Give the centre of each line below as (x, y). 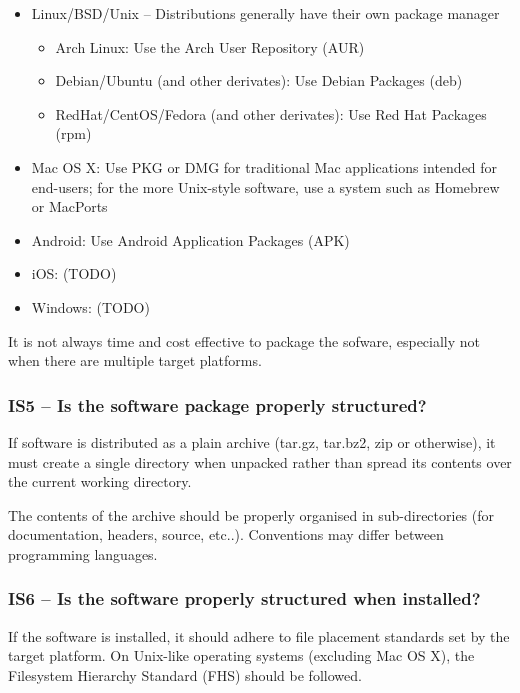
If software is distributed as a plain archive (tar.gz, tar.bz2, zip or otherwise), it (252, 441)
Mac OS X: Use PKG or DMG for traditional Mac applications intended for (264, 166)
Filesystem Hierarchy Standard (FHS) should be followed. (185, 674)
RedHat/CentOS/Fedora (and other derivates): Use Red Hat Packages (271, 113)
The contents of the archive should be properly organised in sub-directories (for (251, 514)
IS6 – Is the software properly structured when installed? (244, 598)
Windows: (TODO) (90, 306)
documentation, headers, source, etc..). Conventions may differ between (226, 534)
